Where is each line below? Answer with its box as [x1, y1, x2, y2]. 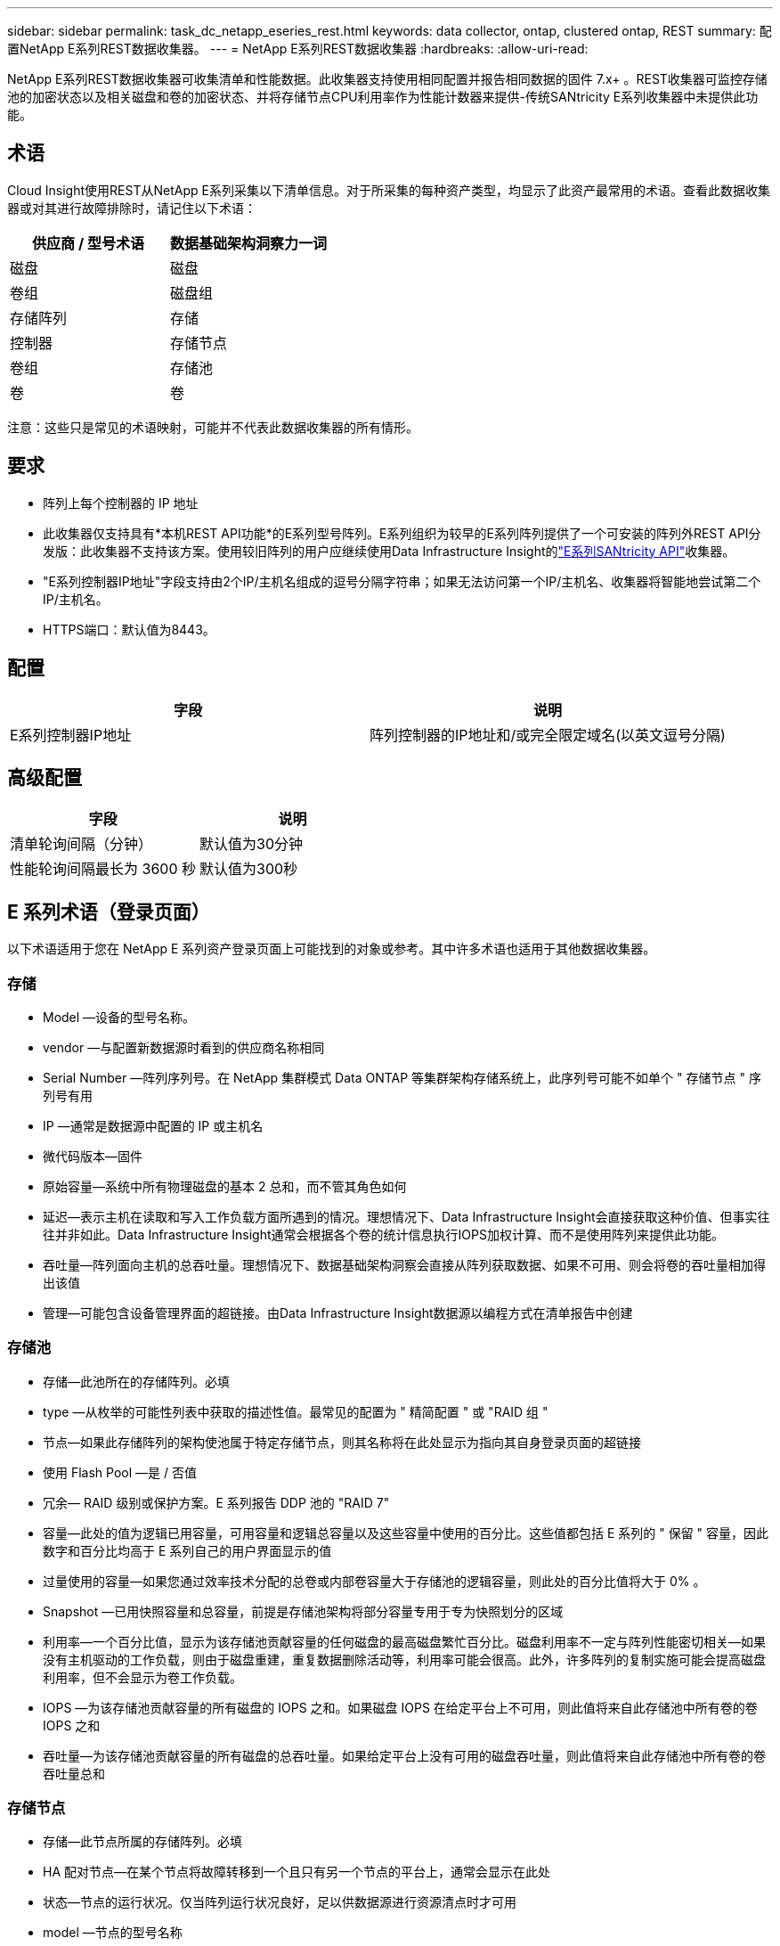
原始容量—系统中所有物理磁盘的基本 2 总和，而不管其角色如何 [43, 1178, 407, 1194]
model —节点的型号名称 [43, 1925, 183, 1941]
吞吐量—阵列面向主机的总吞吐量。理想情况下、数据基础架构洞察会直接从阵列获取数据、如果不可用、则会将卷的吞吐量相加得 [43, 1256, 766, 1272]
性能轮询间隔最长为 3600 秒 [10, 860, 196, 879]
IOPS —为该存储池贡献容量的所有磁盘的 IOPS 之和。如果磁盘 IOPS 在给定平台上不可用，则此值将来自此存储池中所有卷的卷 [43, 1699, 758, 1715]
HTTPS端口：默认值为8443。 [43, 621, 215, 637]
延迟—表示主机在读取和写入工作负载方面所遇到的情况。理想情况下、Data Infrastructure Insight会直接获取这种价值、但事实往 [43, 1208, 770, 1224]
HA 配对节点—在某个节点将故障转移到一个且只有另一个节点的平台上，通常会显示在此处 [43, 1864, 550, 1880]
